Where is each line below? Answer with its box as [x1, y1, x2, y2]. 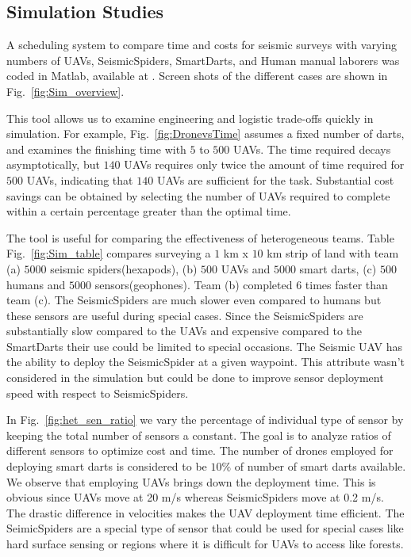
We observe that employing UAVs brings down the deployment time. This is [6, 473, 376, 490]
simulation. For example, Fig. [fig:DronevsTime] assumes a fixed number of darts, [6, 125, 405, 142]
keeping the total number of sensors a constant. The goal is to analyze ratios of [6, 426, 391, 443]
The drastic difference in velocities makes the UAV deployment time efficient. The [6, 504, 405, 521]
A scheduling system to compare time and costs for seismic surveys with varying [6, 36, 397, 53]
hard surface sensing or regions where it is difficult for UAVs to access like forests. [6, 536, 404, 552]
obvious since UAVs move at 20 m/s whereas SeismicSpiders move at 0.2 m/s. [6, 489, 384, 505]
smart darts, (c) [299, 260, 377, 277]
